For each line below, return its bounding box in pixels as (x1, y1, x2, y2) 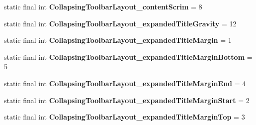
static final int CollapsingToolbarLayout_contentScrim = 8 (4, 1, 202, 11)
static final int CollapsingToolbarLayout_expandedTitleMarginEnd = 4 (4, 78, 246, 88)
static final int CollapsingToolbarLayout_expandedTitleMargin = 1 (4, 35, 232, 45)
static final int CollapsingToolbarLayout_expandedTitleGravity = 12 (4, 18, 237, 28)
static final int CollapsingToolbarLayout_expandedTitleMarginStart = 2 (4, 95, 250, 105)
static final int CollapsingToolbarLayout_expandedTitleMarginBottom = (4, 51, 253, 62)
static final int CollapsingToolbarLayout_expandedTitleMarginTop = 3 (4, 112, 245, 122)
